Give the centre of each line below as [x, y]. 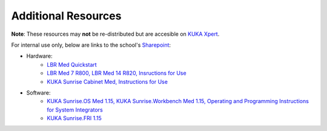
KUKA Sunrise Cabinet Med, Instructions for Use [107, 81]
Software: [38, 92]
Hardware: [39, 56]
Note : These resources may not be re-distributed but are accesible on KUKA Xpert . [115, 34]
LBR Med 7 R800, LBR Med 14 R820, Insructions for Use [117, 73]
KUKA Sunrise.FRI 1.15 [74, 118]
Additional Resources [66, 16]
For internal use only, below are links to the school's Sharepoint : [91, 45]
